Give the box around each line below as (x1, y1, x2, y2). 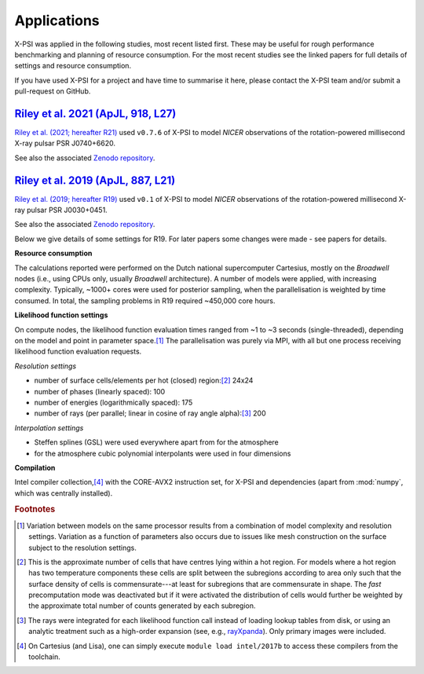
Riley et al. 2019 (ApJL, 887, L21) (14, 174, 176, 187)
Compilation (14, 463, 56, 472)
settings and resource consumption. (14, 61, 132, 71)
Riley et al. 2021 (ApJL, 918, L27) (14, 107, 177, 120)
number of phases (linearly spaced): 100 (34, 386, 166, 396)
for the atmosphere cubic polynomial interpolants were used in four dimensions (34, 449, 291, 458)
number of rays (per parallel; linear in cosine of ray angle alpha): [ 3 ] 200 (34, 408, 266, 418)
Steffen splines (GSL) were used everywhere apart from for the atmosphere (34, 438, 279, 447)
